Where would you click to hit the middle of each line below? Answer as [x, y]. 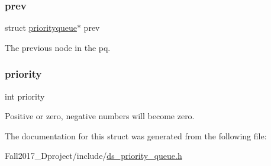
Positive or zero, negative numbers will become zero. [100, 116]
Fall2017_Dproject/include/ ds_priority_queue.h [93, 156]
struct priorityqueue [41, 28]
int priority [25, 96]
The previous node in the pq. [58, 47]
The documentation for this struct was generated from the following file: [136, 135]
